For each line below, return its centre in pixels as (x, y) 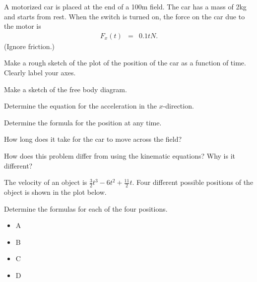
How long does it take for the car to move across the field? (93, 139)
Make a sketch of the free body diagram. (65, 89)
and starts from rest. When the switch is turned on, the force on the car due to (125, 16)
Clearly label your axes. (40, 72)
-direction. (178, 106)
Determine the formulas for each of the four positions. (86, 208)
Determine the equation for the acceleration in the (80, 106)
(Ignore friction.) (29, 46)
